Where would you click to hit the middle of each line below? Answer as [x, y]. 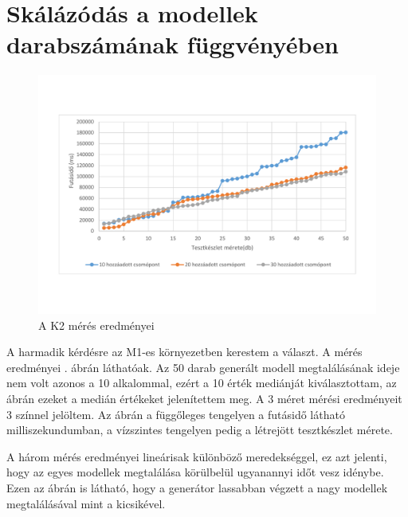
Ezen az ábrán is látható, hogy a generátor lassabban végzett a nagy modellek [197, 488]
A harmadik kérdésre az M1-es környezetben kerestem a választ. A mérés [184, 352]
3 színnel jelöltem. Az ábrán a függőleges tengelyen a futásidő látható [176, 414]
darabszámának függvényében [173, 44]
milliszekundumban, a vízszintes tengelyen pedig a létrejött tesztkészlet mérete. [200, 430]
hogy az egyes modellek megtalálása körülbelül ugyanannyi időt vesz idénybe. [195, 472]
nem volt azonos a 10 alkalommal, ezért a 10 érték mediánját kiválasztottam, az [202, 383]
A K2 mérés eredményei [96, 325]
